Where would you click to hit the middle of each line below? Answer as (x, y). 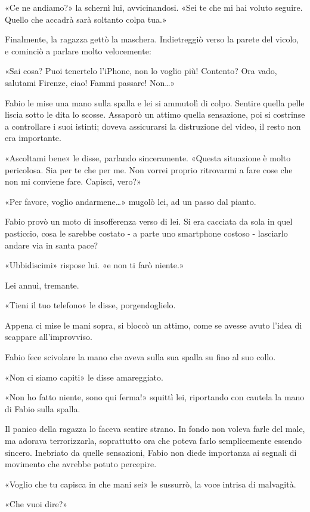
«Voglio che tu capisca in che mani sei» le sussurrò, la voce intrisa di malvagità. (151, 484)
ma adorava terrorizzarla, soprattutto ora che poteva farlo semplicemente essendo (153, 441)
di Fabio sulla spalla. (43, 408)
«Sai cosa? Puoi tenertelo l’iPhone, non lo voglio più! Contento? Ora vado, (141, 71)
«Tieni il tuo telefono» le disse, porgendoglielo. (90, 305)
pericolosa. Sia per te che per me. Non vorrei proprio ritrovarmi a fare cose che (149, 169)
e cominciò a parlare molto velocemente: (78, 50)
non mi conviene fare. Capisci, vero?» (73, 181)
